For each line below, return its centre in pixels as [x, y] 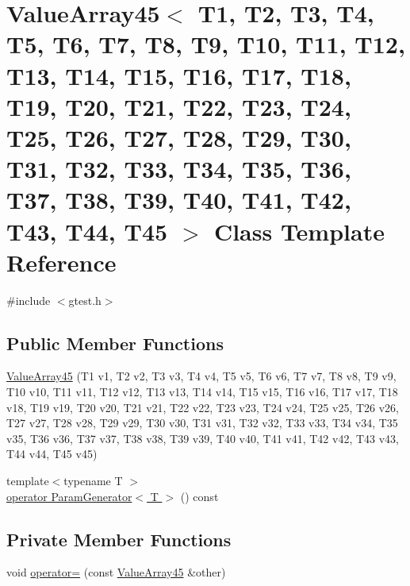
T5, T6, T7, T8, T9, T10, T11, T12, [206, 44]
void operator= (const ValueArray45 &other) [116, 572]
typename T [93, 480]
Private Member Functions [119, 539]
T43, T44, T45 [87, 231]
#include [29, 300]
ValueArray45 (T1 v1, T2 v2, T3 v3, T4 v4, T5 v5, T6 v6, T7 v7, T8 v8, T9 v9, [201, 376]
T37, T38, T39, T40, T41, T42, [179, 200]
